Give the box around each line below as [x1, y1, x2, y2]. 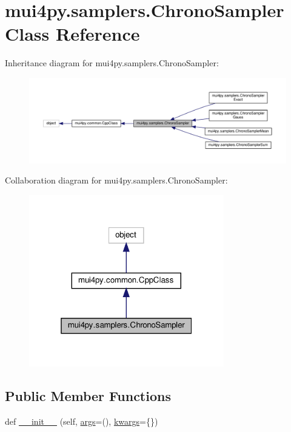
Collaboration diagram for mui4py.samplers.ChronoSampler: [5, 174, 228, 187]
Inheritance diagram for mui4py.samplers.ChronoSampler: [5, 57, 219, 69]
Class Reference [5, 21, 140, 46]
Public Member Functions [5, 386, 171, 405]
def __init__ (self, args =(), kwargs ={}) [5, 415, 158, 428]
